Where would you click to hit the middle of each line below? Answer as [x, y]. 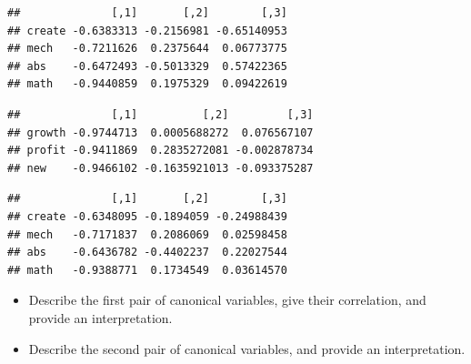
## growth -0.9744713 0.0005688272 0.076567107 [160, 132]
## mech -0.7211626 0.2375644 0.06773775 [147, 49]
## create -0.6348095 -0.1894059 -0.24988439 [147, 216]
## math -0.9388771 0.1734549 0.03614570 [147, 270]
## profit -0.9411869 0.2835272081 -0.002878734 [160, 151]
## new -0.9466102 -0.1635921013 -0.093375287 [160, 168]
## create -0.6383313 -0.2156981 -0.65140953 [147, 30]
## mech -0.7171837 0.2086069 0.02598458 [147, 234]
